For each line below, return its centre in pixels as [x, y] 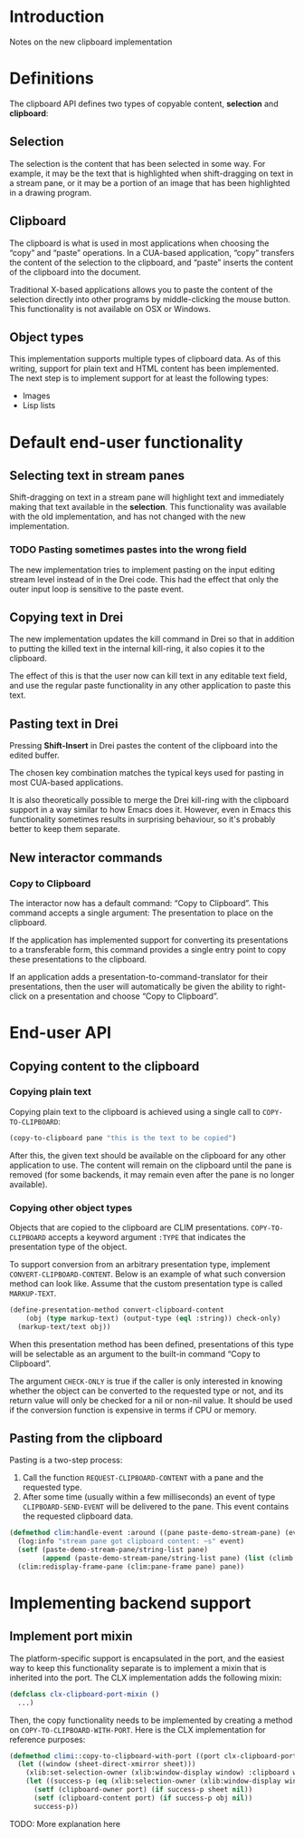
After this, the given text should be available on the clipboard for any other [148, 1155]
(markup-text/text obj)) [64, 1326]
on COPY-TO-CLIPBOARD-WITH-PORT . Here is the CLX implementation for [138, 1729]
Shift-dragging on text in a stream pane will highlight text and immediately [147, 497]
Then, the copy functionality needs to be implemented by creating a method [151, 1720]
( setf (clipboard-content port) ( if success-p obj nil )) [143, 1798]
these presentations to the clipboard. [78, 959]
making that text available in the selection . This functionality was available [148, 507]
